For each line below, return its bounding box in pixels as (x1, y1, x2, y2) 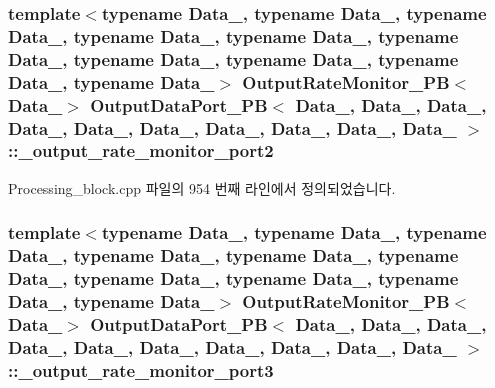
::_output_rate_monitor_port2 (8, 138, 274, 163)
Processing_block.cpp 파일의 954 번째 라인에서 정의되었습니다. (8, 177, 396, 198)
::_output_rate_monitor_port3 (8, 357, 274, 382)
